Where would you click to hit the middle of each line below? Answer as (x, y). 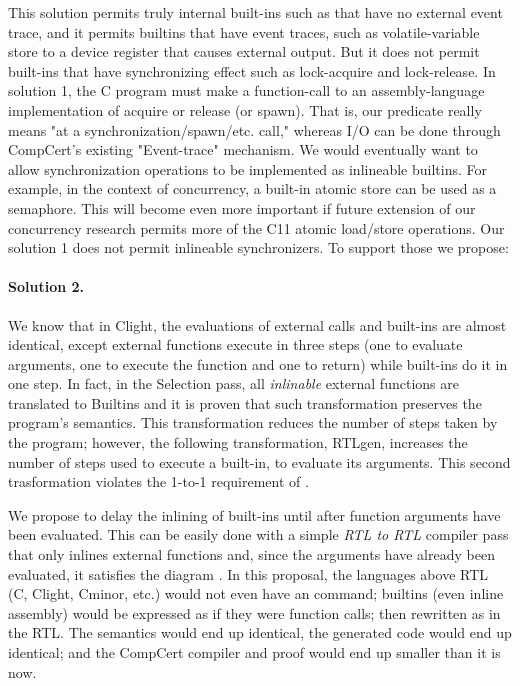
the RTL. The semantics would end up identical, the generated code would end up (260, 632)
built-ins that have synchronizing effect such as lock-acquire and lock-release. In (252, 70)
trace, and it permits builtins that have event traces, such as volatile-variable (244, 31)
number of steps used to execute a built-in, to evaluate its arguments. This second (259, 461)
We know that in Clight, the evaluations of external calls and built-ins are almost (257, 324)
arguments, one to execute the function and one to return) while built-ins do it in (258, 363)
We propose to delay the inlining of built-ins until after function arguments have (254, 514)
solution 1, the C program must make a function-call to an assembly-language (246, 90)
